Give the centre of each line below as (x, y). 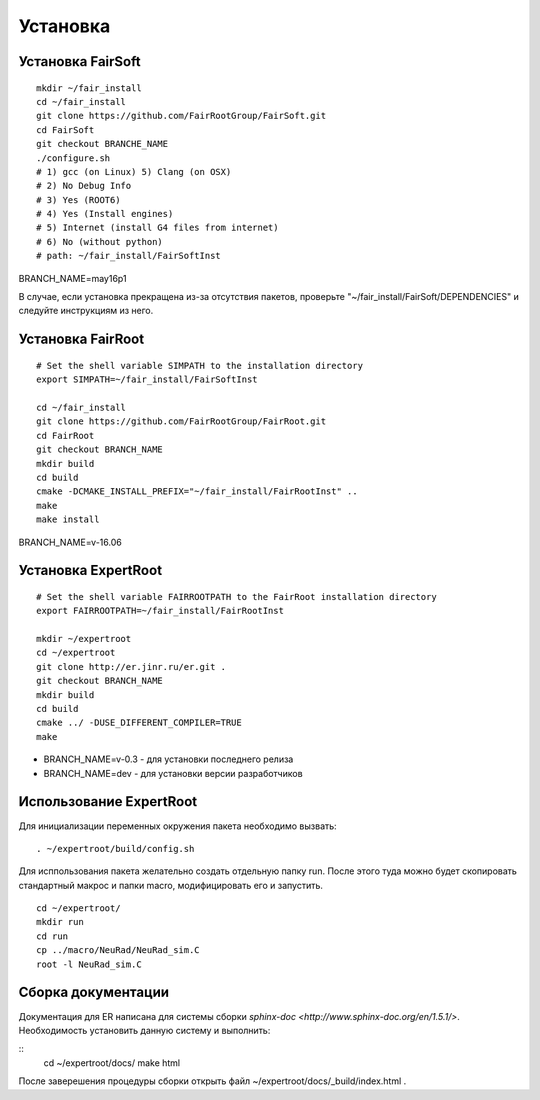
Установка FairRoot (81, 339)
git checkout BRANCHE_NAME (102, 144)
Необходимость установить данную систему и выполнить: (144, 1030)
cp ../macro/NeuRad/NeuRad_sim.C (118, 950)
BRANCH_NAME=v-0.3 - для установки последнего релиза (168, 759)
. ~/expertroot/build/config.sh (115, 848)
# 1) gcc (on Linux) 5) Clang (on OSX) (134, 171)
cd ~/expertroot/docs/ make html (112, 1062)
